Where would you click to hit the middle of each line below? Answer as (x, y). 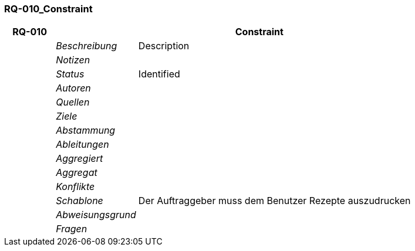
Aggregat (77, 173)
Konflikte (75, 187)
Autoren (73, 88)
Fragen (72, 229)
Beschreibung (87, 46)
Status (70, 74)
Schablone (80, 201)
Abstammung (86, 130)
